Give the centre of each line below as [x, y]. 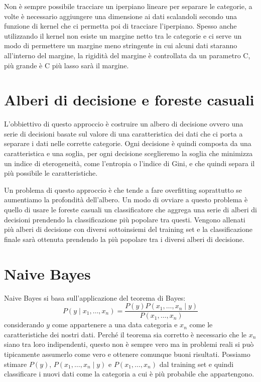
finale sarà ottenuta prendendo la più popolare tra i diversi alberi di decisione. [124, 239]
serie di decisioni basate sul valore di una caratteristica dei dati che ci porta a [123, 133]
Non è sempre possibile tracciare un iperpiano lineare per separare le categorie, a [128, 6]
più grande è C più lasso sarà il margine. [67, 65]
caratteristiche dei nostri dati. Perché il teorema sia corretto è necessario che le [125, 334]
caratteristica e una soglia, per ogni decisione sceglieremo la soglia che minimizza [128, 153]
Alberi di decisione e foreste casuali [129, 100]
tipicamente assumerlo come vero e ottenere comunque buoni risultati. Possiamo [127, 354]
